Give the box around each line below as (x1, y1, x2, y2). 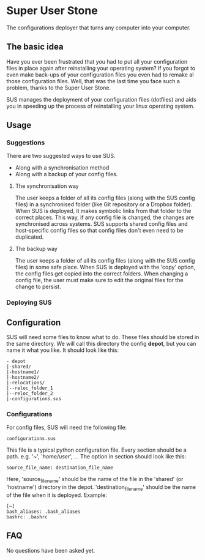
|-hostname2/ (6, 375, 40, 381)
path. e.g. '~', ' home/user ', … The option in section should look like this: (6, 453, 187, 460)
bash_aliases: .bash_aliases (6, 509, 81, 515)
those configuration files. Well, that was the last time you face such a (6, 77, 181, 84)
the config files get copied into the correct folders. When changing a (15, 270, 188, 277)
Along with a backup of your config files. (15, 171, 118, 178)
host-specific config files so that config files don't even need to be (15, 227, 184, 234)
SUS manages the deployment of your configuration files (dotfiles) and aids (6, 95, 197, 103)
